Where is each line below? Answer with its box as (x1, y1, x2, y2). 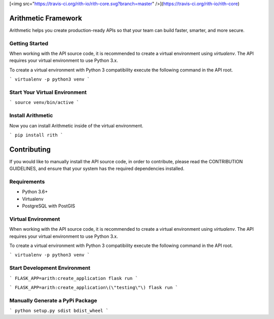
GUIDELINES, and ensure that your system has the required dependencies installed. (9, 165, 185, 172)
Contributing (9, 145, 51, 154)
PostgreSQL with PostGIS (22, 203, 76, 209)
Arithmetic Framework (9, 14, 82, 22)
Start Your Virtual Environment (9, 89, 87, 96)
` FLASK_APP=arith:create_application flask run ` (9, 275, 138, 281)
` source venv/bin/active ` (9, 99, 80, 105)
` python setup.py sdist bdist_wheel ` (9, 308, 109, 314)
